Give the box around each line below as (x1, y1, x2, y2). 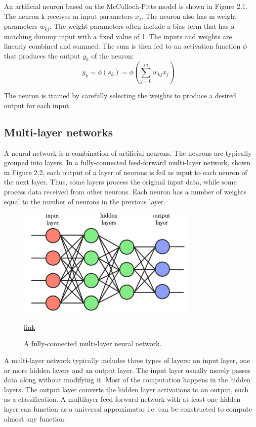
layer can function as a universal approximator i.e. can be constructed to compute (4, 403, 252, 414)
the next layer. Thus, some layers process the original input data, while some (4, 177, 237, 187)
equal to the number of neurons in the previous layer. (4, 196, 166, 206)
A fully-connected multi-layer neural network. (24, 338, 162, 349)
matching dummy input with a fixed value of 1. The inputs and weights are (4, 31, 232, 41)
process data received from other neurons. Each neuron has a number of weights (4, 186, 247, 196)
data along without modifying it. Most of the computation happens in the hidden (4, 374, 251, 385)
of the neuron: (91, 50, 134, 61)
